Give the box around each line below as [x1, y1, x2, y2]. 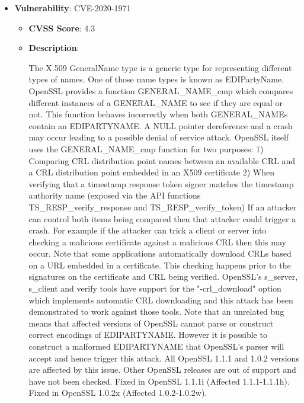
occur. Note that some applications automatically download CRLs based [28, 247, 292, 260]
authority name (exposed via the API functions [28, 189, 201, 201]
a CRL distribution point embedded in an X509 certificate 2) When [28, 166, 274, 178]
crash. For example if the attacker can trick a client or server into [28, 224, 267, 236]
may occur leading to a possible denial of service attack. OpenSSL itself [28, 131, 289, 143]
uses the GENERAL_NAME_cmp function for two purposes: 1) [28, 142, 264, 155]
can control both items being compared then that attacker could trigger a [28, 212, 296, 225]
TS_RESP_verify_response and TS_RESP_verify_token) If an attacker [28, 200, 297, 213]
